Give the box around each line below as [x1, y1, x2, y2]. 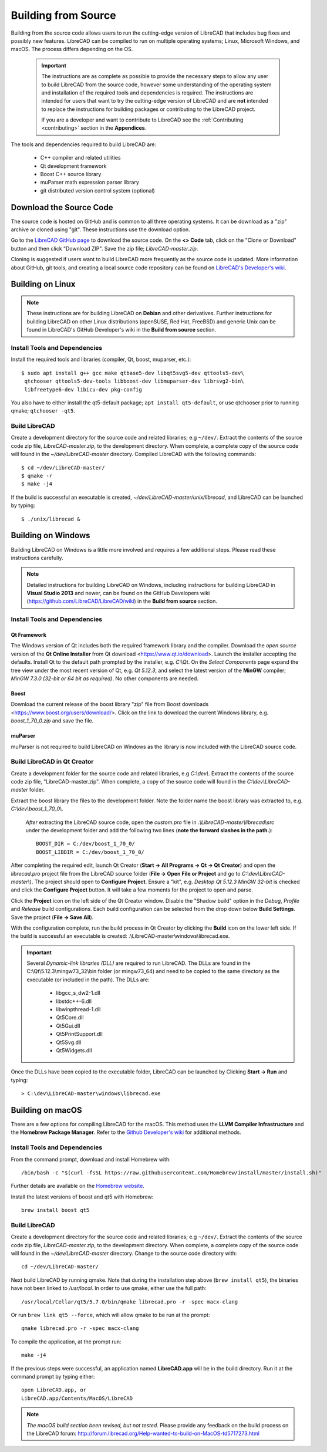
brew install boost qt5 [21, 1207, 90, 1214]
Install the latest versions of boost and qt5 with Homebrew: [11, 1193, 154, 1200]
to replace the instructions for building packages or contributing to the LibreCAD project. [41, 106, 255, 113]
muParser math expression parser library [40, 179, 139, 186]
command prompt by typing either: [11, 1373, 95, 1380]
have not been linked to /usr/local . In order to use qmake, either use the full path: [11, 1285, 207, 1292]
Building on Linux [11, 279, 76, 289]
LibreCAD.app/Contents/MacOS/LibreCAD [21, 1394, 133, 1402]
